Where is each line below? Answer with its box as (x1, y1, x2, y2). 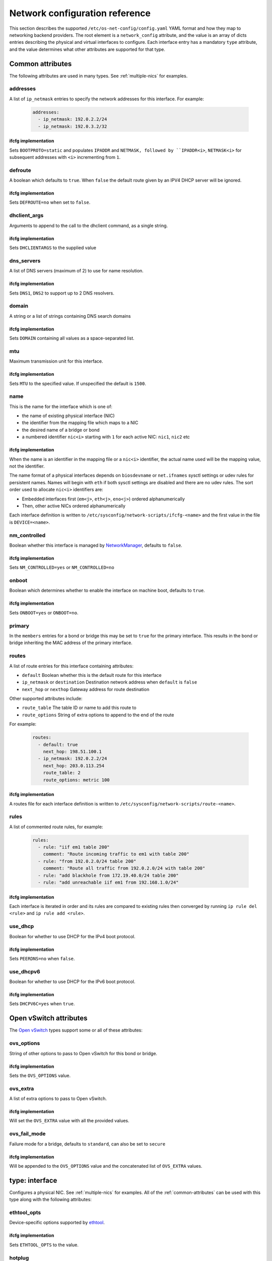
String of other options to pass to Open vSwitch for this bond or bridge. (9, 1050, 158, 1056)
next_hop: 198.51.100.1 (43, 749, 102, 755)
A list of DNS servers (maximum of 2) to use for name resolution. (9, 268, 144, 274)
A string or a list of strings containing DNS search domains (9, 313, 131, 319)
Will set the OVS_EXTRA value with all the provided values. (9, 1118, 129, 1124)
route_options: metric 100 (43, 777, 110, 783)
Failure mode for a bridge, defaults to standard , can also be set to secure (9, 1140, 166, 1147)
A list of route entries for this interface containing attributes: (9, 663, 133, 669)
